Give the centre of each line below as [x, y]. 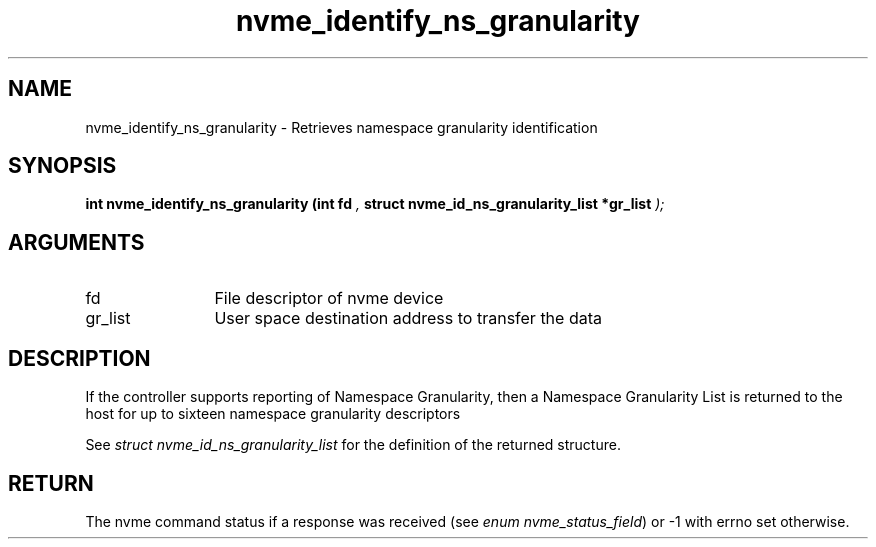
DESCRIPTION [79, 358]
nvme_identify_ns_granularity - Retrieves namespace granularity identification [341, 127]
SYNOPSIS [62, 166]
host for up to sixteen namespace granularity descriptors [273, 414]
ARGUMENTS [76, 242]
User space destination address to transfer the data [408, 318]
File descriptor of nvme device [329, 298]
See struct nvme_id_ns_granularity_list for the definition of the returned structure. [353, 445]
